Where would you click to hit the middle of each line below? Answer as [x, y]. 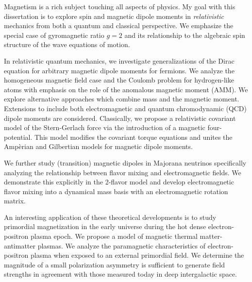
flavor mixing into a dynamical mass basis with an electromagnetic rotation [116, 191]
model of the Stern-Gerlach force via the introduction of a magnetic [105, 127]
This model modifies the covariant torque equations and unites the [134, 137]
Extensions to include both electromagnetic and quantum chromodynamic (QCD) [125, 108]
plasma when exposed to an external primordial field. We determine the [137, 255]
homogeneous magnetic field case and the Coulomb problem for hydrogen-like [119, 80]
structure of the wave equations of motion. [67, 44]
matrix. [15, 201]
